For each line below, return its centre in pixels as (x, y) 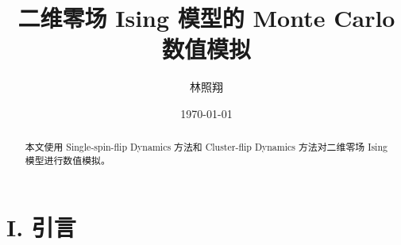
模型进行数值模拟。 (67, 160)
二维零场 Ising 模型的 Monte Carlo (206, 18)
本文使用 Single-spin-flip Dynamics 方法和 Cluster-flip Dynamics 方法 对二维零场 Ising (206, 147)
